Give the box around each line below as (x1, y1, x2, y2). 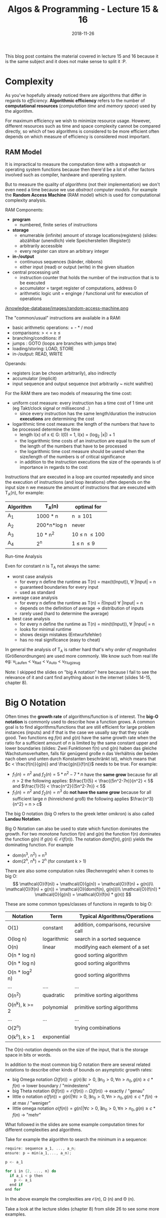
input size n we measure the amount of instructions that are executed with (5, 484, 157, 490)
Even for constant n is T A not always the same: (5, 563, 100, 570)
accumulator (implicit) (12, 375, 57, 381)
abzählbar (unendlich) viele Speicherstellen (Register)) (19, 237, 131, 243)
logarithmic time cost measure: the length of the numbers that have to (12, 421, 155, 427)
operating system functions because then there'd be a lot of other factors (5, 166, 155, 172)
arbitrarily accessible (19, 242, 63, 249)
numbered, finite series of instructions (19, 222, 98, 228)
